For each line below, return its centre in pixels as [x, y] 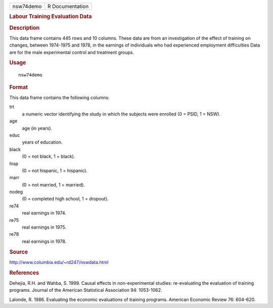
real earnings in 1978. [44, 241]
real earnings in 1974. [44, 213]
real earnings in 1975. [44, 227]
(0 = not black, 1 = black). [49, 156]
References [24, 273]
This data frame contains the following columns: [59, 98]
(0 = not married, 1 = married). [54, 185]
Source [19, 252]
